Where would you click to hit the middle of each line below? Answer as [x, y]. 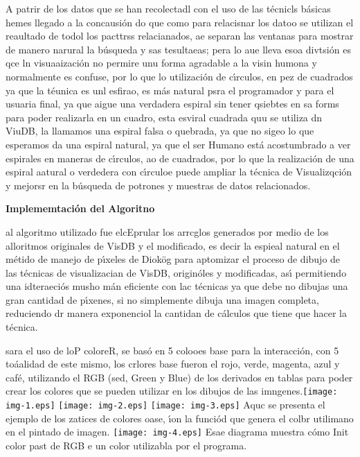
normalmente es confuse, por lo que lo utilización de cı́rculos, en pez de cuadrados [179, 76]
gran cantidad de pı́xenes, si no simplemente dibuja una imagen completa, [162, 299]
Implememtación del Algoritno [80, 208]
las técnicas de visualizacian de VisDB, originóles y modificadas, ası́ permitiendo [176, 272]
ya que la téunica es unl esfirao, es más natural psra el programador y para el [170, 90]
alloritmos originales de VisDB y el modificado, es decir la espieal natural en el [173, 245]
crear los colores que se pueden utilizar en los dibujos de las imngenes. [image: [172, 391]
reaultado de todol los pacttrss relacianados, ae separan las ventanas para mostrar [180, 36]
